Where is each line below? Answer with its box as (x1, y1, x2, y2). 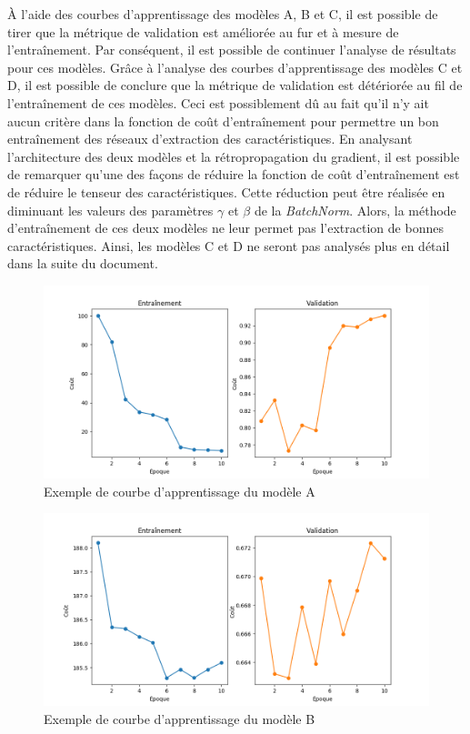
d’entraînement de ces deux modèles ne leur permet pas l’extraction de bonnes (7, 218, 444, 237)
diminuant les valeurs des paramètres (7, 200, 214, 219)
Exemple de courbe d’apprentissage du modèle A (44, 481, 315, 500)
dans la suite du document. (7, 254, 158, 273)
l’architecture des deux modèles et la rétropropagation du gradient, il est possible (7, 146, 460, 166)
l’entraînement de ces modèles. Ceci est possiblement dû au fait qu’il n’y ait (7, 93, 429, 112)
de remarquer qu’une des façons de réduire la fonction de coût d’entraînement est (7, 165, 460, 184)
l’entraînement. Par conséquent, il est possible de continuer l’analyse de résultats (7, 40, 456, 59)
